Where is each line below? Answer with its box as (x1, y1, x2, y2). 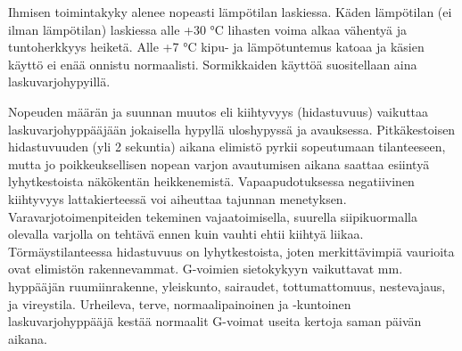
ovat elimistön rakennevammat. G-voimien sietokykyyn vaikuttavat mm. (8, 259, 403, 278)
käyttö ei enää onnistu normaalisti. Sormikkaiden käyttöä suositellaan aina (8, 54, 417, 73)
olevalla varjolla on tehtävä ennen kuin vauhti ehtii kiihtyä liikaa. (8, 224, 364, 243)
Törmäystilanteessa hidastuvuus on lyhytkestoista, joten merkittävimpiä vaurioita (8, 241, 455, 260)
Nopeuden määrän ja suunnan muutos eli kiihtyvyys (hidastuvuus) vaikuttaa (8, 102, 429, 120)
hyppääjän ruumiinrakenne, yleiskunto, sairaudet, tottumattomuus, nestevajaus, (8, 276, 446, 295)
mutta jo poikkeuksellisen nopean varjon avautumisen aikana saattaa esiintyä (8, 154, 430, 173)
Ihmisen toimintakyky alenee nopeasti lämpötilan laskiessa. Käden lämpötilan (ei (8, 3, 452, 20)
